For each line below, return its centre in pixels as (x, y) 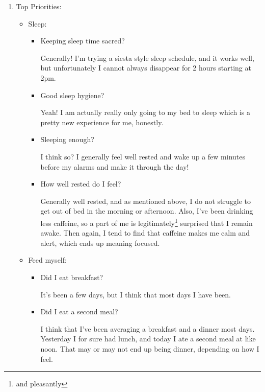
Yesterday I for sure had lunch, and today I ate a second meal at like (148, 339)
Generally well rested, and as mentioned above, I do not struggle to (146, 201)
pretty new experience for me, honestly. (102, 122)
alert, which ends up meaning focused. (100, 243)
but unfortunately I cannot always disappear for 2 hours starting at (146, 68)
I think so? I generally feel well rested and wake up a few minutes (143, 156)
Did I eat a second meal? (79, 312)
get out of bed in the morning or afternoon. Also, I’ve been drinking (147, 211)
